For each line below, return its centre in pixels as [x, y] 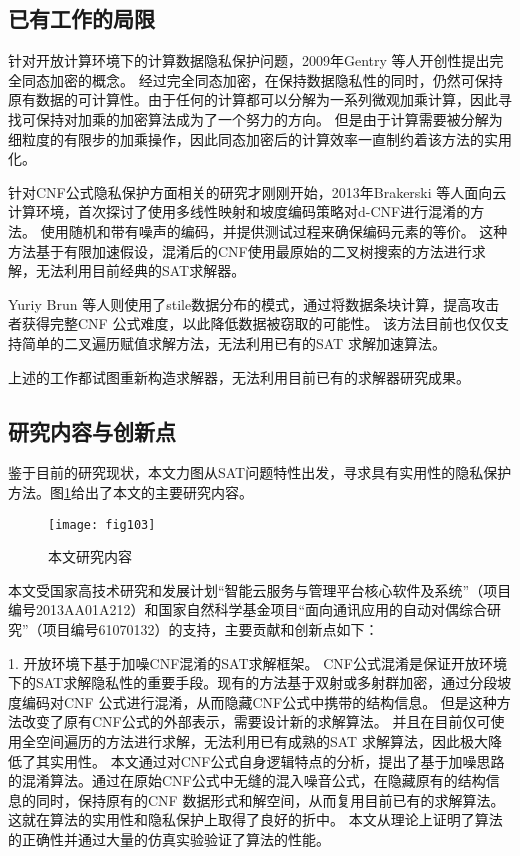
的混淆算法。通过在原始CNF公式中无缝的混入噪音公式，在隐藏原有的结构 [247, 780]
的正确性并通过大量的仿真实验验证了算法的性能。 [169, 838]
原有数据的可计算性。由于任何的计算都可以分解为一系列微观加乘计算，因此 [253, 99]
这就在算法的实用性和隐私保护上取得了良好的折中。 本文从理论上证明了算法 [255, 819]
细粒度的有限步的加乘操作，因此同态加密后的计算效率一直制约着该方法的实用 [260, 138]
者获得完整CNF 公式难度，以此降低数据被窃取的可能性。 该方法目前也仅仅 [252, 323]
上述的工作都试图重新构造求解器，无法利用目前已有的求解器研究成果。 [239, 376]
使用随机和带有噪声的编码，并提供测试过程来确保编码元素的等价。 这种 [274, 230]
